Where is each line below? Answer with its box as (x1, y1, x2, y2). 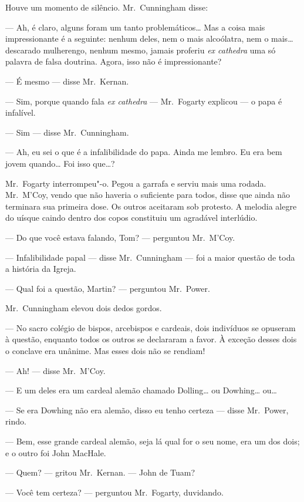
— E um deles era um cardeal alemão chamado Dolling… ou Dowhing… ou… (5, 384, 277, 396)
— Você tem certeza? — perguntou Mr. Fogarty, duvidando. (5, 486, 224, 498)
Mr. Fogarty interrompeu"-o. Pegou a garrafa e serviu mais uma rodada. (5, 177, 266, 189)
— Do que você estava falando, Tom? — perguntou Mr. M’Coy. (5, 231, 235, 243)
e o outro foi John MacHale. (5, 446, 106, 459)
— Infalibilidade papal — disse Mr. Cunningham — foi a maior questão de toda (5, 251, 295, 263)
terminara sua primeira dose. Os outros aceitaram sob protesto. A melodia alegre (5, 200, 297, 212)
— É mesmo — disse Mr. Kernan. (5, 75, 129, 87)
